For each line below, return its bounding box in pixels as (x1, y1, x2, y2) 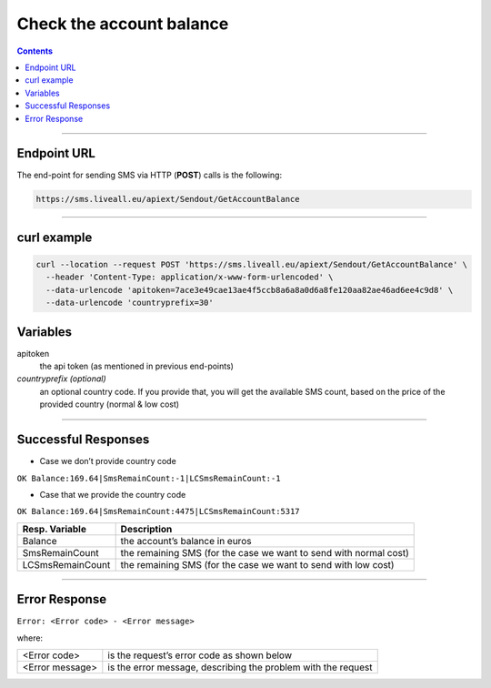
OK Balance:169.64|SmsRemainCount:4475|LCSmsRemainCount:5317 (16, 506, 300, 517)
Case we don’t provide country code (39, 456, 176, 467)
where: (16, 632, 44, 643)
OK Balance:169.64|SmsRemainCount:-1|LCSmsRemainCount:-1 (16, 473, 281, 483)
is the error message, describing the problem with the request (107, 661, 373, 673)
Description (120, 522, 173, 535)
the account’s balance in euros (120, 534, 252, 547)
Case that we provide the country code (39, 489, 186, 500)
